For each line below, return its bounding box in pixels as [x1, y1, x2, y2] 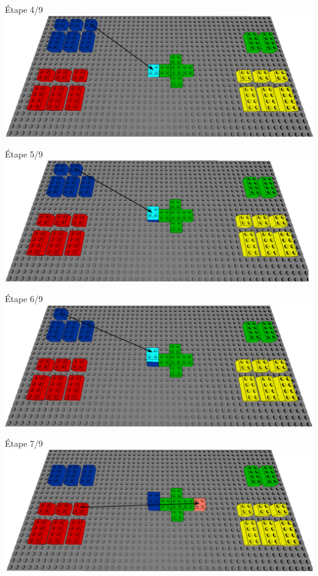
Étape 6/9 [5, 292, 43, 305]
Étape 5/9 [5, 148, 43, 161]
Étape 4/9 [5, 3, 43, 15]
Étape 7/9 [5, 437, 43, 450]
